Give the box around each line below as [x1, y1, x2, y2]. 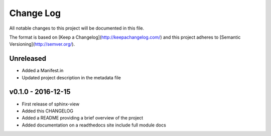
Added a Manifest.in [22, 68, 64, 74]
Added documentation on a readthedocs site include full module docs [22, 122, 167, 128]
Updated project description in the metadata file [22, 74, 121, 80]
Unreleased [9, 54, 47, 63]
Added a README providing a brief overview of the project [22, 115, 144, 121]
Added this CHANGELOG [22, 108, 74, 114]
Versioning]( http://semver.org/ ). [9, 41, 75, 47]
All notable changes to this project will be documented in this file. [9, 25, 145, 31]
